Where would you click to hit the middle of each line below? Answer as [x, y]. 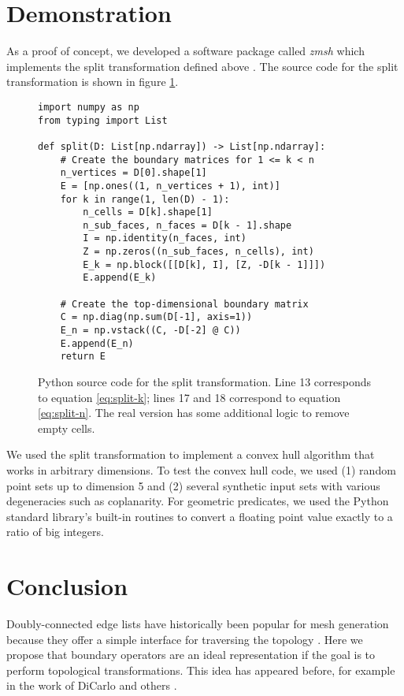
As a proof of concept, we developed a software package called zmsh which [185, 51]
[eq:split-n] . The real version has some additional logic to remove [194, 413]
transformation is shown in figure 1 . [93, 82]
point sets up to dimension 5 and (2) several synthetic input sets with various [193, 485]
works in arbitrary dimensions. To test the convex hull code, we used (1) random [201, 470]
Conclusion [67, 586]
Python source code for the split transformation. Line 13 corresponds [204, 382]
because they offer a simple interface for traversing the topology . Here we [185, 639]
